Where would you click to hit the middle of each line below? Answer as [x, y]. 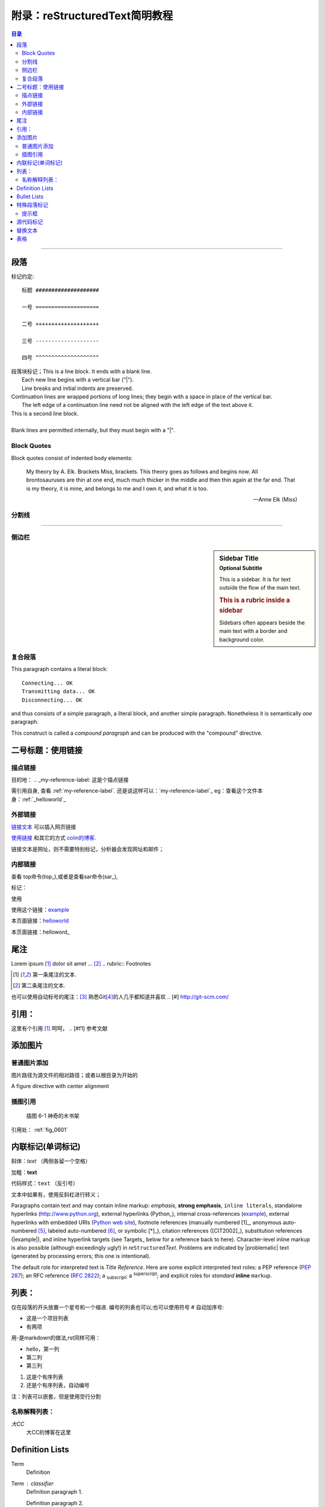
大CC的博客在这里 [49, 1432]
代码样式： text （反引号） [45, 1183]
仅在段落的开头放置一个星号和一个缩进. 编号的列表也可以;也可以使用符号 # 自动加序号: [117, 1307]
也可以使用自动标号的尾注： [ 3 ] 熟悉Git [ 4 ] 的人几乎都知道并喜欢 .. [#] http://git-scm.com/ [120, 996]
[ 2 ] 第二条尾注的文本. [39, 986]
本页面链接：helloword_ [40, 932]
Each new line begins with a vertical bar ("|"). [78, 380]
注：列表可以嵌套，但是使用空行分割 [56, 1396]
